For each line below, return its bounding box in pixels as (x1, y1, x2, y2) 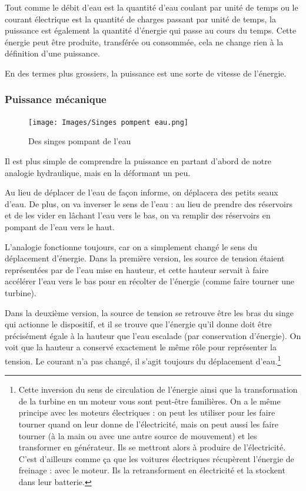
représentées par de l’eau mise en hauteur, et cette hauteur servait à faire (5, 263, 269, 276)
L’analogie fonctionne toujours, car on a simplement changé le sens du (5, 240, 258, 253)
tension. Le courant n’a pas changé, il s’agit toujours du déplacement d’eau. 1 (5, 353, 281, 367)
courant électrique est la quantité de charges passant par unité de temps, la (5, 12, 276, 25)
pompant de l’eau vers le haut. (5, 221, 115, 233)
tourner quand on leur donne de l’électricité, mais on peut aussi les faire (18, 417, 278, 430)
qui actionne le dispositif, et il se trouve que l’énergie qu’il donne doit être (5, 318, 272, 330)
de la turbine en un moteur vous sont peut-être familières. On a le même (18, 394, 281, 407)
